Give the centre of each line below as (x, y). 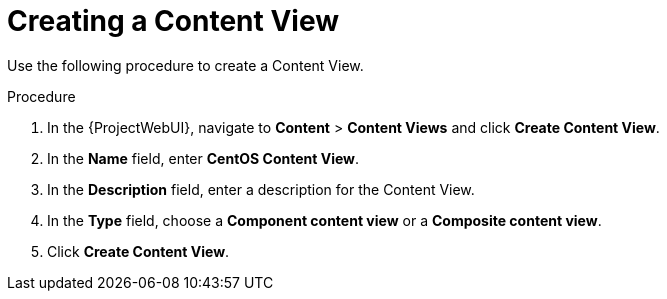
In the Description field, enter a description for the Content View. (261, 189)
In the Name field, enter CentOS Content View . (203, 158)
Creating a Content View (173, 21)
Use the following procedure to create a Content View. (185, 65)
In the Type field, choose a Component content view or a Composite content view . (324, 220)
